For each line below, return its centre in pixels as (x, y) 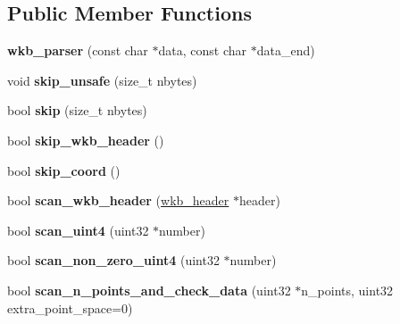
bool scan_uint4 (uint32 (78, 230)
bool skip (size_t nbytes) (77, 110)
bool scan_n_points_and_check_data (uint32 (149, 290)
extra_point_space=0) (70, 307)
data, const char (203, 50)
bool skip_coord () (64, 170)
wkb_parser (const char (78, 50)
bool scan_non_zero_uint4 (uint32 (113, 260)
